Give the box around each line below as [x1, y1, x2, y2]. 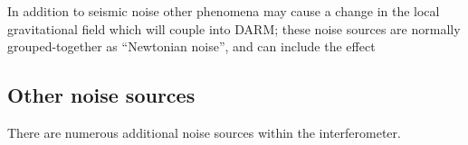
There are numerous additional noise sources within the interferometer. [7, 122, 401, 141]
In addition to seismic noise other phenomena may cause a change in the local [7, 2, 440, 20]
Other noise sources [7, 81, 196, 109]
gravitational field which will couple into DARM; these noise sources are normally [7, 19, 461, 38]
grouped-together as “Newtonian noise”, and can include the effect [7, 37, 376, 56]
